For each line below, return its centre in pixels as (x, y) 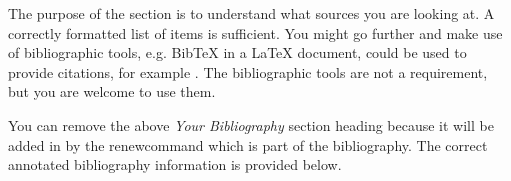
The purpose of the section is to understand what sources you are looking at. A (251, 13)
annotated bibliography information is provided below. (175, 164)
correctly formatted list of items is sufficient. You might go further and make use (255, 32)
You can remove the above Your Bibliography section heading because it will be (251, 124)
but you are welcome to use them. (112, 91)
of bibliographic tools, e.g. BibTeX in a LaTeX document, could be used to (237, 52)
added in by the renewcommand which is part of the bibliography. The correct (248, 144)
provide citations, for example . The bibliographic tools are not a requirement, (248, 71)
